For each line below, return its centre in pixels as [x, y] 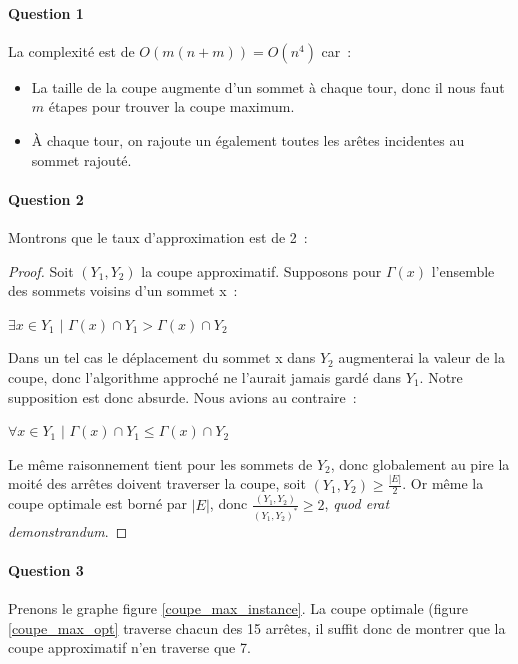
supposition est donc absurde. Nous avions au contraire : [182, 396]
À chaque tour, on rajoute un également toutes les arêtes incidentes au [248, 139]
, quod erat [357, 503]
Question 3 [46, 569]
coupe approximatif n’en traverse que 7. [129, 647]
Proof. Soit [41, 270]
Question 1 [46, 12]
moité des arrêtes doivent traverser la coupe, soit [157, 483]
